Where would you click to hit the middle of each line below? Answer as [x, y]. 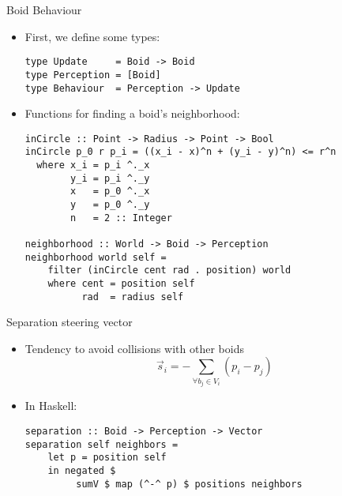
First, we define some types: [92, 36]
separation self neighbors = [101, 444]
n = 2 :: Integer [121, 218]
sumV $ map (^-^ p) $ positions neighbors [189, 484]
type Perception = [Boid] [93, 75]
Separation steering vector [70, 322]
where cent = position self [121, 283]
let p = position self [107, 458]
